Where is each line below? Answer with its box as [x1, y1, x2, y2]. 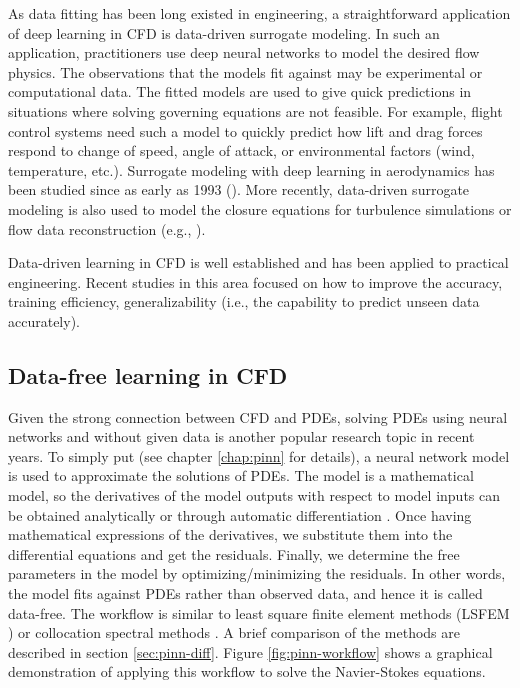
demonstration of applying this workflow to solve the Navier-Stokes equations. [8, 661, 486, 682]
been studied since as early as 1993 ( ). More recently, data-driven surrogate [8, 179, 470, 200]
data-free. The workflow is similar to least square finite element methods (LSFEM [8, 602, 510, 623]
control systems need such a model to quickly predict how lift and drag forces [8, 120, 483, 141]
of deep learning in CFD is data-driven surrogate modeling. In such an [8, 22, 440, 43]
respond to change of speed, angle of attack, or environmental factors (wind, [8, 140, 475, 161]
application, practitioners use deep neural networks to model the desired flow [8, 42, 480, 63]
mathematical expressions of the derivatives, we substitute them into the [8, 524, 453, 545]
